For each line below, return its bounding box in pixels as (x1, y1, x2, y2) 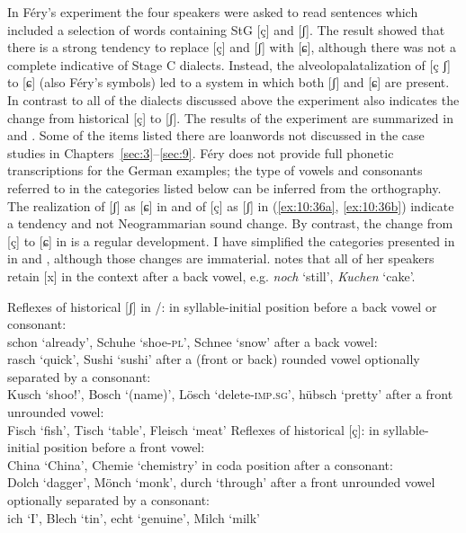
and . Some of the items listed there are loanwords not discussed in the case (7, 126, 425, 145)
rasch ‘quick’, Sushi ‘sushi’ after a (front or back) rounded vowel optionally (7, 350, 420, 369)
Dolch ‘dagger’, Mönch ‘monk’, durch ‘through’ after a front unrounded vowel (7, 473, 435, 492)
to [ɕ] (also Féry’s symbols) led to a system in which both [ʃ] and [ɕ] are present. (7, 73, 450, 92)
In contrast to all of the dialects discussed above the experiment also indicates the (7, 90, 460, 109)
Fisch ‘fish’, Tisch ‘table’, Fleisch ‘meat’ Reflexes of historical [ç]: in (7, 420, 380, 439)
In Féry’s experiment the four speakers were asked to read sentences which (7, 3, 418, 21)
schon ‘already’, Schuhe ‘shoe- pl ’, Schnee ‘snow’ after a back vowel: (7, 332, 378, 351)
